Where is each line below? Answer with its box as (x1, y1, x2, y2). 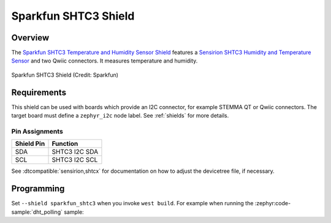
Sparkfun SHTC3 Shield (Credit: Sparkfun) (11, 71, 119, 78)
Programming (11, 184, 65, 194)
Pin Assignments (11, 127, 64, 135)
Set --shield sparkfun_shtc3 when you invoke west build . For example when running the (11, 200, 254, 207)
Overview (11, 32, 50, 43)
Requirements (11, 87, 67, 97)
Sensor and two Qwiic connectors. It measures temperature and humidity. (11, 57, 198, 64)
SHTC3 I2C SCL (51, 156, 98, 164)
